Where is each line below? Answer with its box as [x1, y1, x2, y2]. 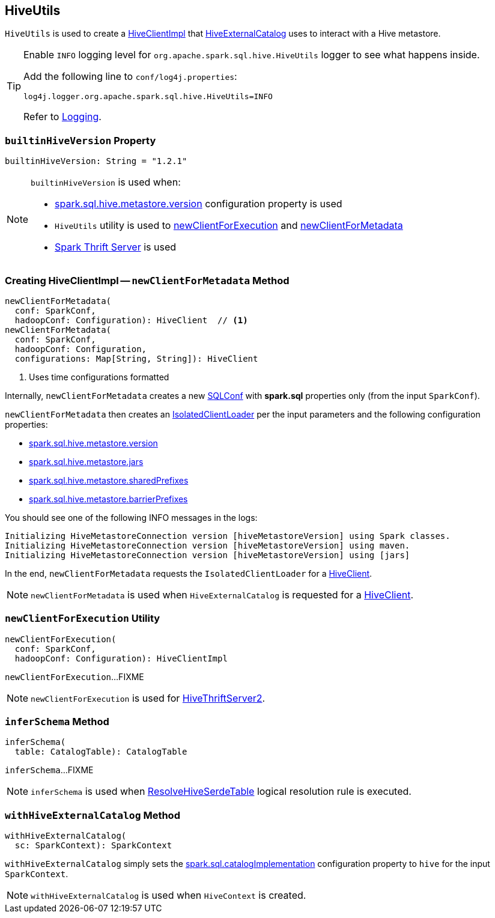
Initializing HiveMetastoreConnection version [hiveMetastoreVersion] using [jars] [5, 550, 410, 560]
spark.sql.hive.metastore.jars [29, 456, 144, 467]
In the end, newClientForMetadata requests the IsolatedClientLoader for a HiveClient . [5, 568, 372, 579]
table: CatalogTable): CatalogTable [14, 747, 187, 757]
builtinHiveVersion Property [5, 134, 156, 147]
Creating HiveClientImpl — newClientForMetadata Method [5, 274, 290, 287]
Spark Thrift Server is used [55, 241, 177, 254]
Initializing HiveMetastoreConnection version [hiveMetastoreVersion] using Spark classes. [5, 530, 451, 541]
